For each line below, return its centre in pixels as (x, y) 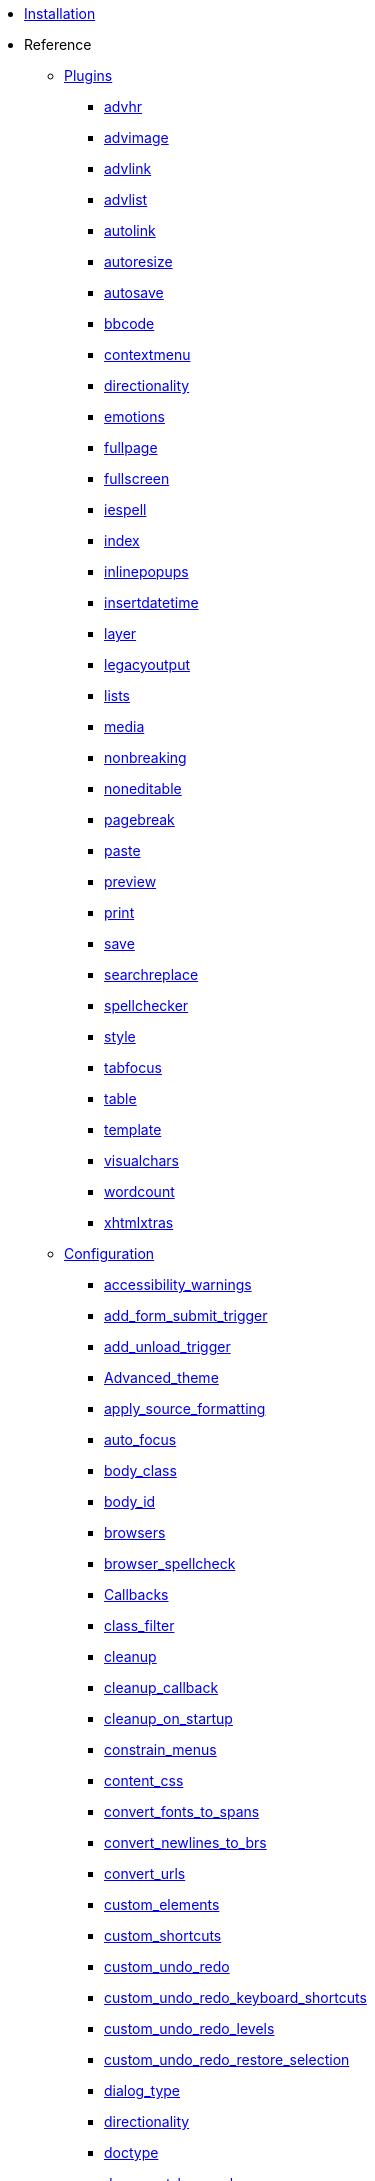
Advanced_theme (161, 1377)
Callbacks (136, 1594)
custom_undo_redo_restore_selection (227, 2059)
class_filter (139, 1625)
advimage (136, 137)
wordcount (139, 1191)
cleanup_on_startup (168, 1718)
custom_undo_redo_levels (189, 2028)
